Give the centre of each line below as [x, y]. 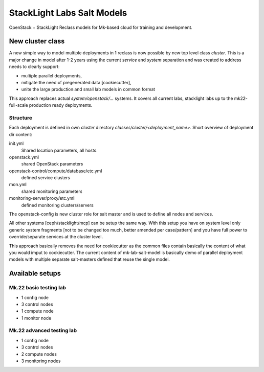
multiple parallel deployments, [52, 75]
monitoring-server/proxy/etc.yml [42, 198]
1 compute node [37, 311]
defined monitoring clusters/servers [57, 205]
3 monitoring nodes [41, 361]
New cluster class [37, 41]
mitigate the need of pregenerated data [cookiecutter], [76, 83]
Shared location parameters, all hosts [59, 150]
